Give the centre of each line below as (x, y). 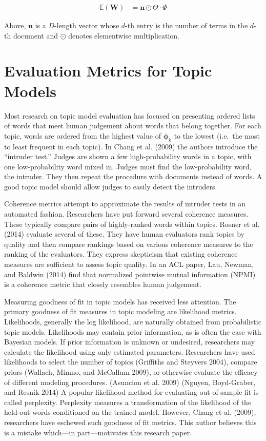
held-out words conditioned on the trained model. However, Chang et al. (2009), (130, 412)
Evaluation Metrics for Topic (108, 71)
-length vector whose (87, 25)
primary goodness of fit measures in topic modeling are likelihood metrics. (120, 311)
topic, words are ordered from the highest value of (83, 135)
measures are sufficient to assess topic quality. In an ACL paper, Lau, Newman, (129, 264)
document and (36, 35)
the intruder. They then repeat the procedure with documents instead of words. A (133, 176)
